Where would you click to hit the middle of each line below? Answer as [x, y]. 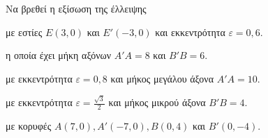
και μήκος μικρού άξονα [157, 102]
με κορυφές [29, 125]
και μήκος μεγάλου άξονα [162, 78]
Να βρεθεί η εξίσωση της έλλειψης [76, 8]
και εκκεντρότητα [190, 32]
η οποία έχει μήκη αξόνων [59, 55]
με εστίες [24, 32]
